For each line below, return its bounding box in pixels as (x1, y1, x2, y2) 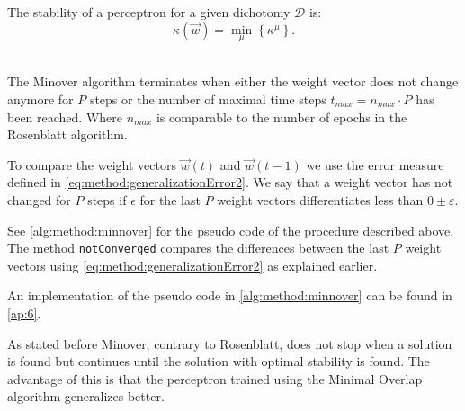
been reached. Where (7, 107, 123, 126)
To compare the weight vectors (7, 155, 176, 174)
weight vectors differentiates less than (217, 190, 424, 209)
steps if (87, 190, 127, 209)
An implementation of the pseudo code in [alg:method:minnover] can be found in (7, 286, 452, 305)
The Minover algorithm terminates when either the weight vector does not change (7, 72, 459, 91)
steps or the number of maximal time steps (89, 90, 326, 108)
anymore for (7, 90, 74, 108)
